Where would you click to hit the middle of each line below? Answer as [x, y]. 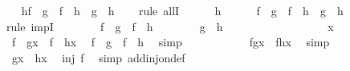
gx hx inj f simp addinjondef [98, 57]
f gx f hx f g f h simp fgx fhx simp [171, 42]
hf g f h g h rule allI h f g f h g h [182, 10]
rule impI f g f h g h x [170, 26]
